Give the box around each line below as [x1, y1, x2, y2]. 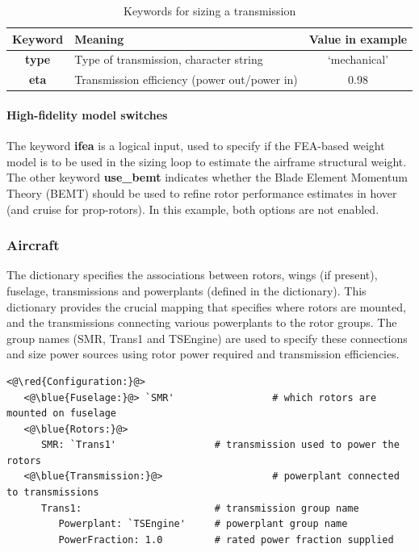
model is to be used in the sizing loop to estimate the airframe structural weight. [6, 153, 407, 169]
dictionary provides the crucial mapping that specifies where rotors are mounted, [6, 298, 406, 315]
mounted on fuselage [6, 408, 117, 420]
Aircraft [6, 235, 60, 255]
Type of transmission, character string [74, 51, 263, 68]
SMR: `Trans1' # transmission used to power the [40, 439, 400, 451]
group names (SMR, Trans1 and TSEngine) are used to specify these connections [6, 329, 408, 346]
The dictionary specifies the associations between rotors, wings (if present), [6, 266, 378, 283]
